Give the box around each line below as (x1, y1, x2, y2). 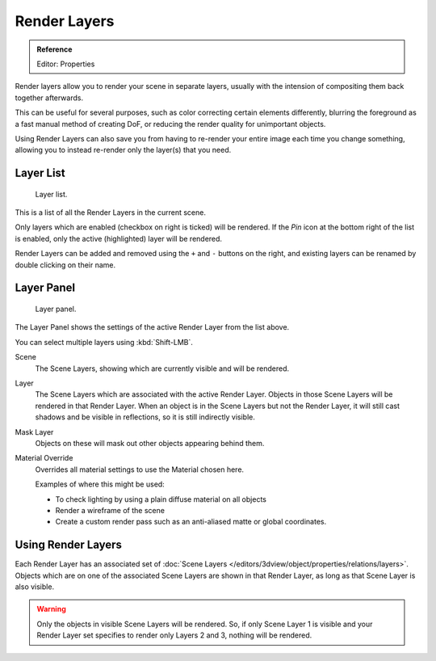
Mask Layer (15, 427, 54, 436)
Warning (36, 604, 66, 614)
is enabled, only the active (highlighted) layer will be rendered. (15, 234, 222, 243)
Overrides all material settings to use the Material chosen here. (35, 465, 245, 474)
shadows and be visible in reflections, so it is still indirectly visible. (35, 412, 256, 422)
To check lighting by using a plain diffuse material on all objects (55, 494, 266, 504)
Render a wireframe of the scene (55, 505, 166, 515)
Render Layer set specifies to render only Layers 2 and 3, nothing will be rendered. (36, 630, 312, 640)
